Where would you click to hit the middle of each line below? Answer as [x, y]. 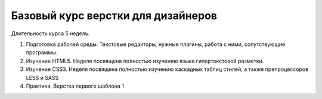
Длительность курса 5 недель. [50, 33]
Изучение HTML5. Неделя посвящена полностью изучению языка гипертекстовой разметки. [145, 61]
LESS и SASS [42, 78]
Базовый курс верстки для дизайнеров [114, 16]
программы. [42, 52]
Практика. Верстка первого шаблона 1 [75, 86]
